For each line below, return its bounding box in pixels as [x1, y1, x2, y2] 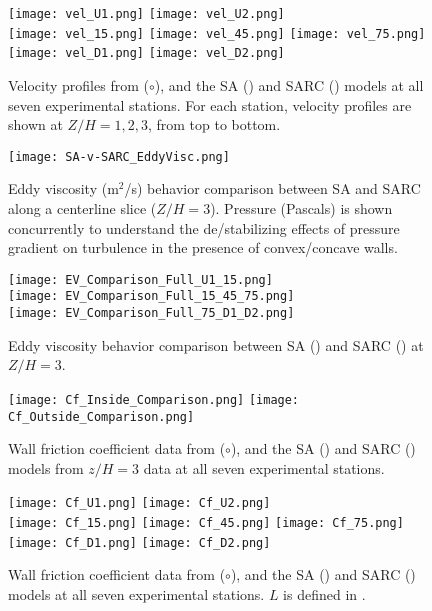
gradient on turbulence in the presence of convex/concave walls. [8, 237, 398, 258]
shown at [8, 114, 63, 135]
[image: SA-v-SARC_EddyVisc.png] [8, 149, 230, 164]
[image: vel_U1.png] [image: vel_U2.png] [8, 7, 285, 21]
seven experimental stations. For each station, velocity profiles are [8, 94, 412, 115]
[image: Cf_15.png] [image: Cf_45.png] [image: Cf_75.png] [8, 516, 404, 531]
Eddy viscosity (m [8, 178, 119, 199]
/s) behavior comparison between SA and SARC [124, 178, 421, 199]
